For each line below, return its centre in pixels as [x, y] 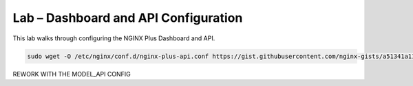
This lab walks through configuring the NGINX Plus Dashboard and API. [114, 38]
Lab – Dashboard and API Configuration [128, 18]
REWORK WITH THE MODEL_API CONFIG [72, 74]
